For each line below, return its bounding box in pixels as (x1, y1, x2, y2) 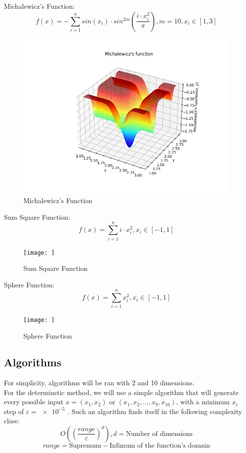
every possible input (4, 396, 64, 407)
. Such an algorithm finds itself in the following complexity (67, 406, 242, 416)
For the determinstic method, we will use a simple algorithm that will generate (4, 387, 239, 397)
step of (4, 406, 24, 416)
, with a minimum (176, 396, 230, 407)
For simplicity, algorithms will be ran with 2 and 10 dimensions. (4, 377, 194, 387)
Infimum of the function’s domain (109, 442, 210, 449)
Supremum (69, 442, 102, 449)
